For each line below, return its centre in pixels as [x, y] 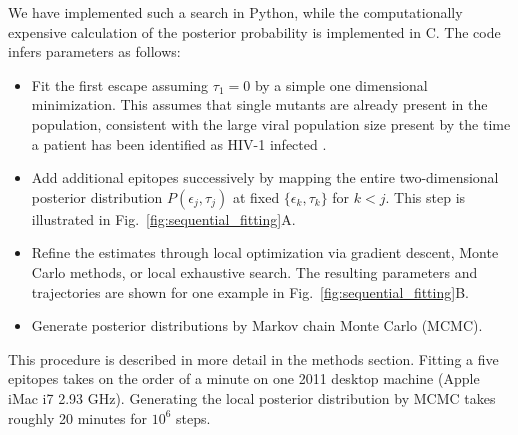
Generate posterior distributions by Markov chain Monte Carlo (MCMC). [257, 325]
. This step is [425, 196]
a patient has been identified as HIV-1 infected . [179, 143]
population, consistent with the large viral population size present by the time [271, 123]
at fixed [256, 196]
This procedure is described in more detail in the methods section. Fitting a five [253, 358]
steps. [193, 417]
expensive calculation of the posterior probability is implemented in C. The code [254, 31]
